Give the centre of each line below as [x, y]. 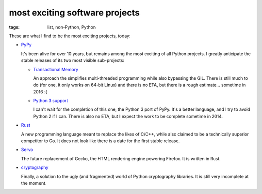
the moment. [34, 183]
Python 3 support [51, 101]
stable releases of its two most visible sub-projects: [73, 60]
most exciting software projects [74, 13]
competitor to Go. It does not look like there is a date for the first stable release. [100, 141]
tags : [14, 27]
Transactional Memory [56, 69]
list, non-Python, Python [72, 27]
